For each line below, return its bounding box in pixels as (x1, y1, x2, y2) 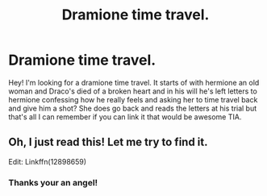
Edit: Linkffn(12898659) (8, 156, 87, 166)
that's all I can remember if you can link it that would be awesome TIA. (8, 111, 242, 122)
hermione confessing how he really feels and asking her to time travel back (8, 94, 258, 104)
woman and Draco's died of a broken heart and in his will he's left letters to (8, 86, 258, 96)
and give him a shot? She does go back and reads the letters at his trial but (8, 103, 257, 113)
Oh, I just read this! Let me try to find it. (8, 136, 208, 149)
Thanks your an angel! (8, 177, 98, 188)
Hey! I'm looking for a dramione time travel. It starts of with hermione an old (8, 77, 260, 87)
